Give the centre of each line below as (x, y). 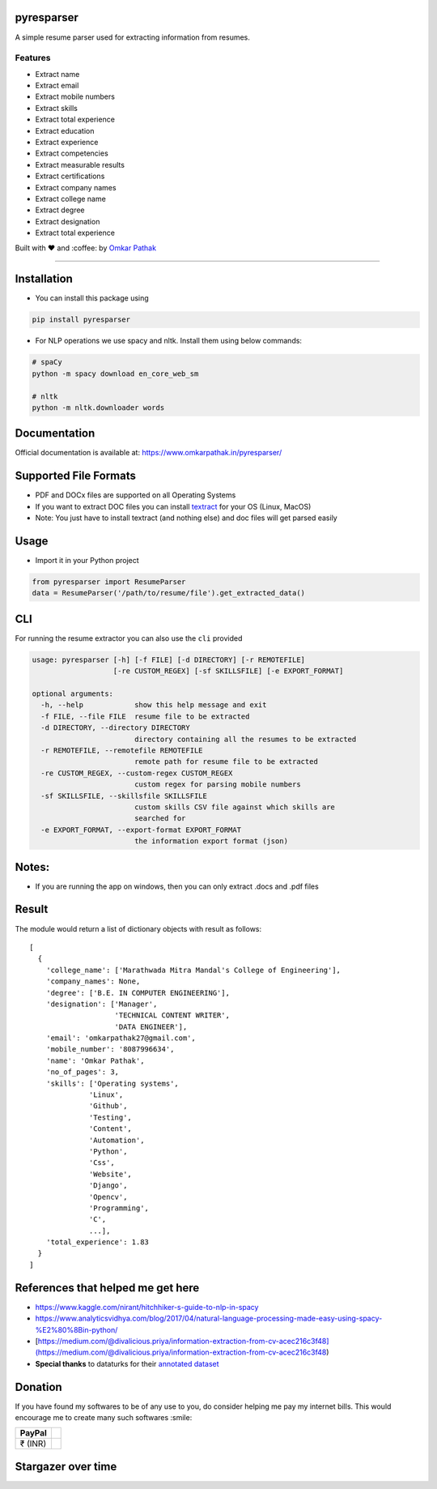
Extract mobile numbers (75, 96)
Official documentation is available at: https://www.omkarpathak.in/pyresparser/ (148, 453)
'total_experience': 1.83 (98, 1242)
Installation (44, 279)
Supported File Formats (76, 476)
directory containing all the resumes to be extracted (245, 739)
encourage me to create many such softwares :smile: (104, 1418)
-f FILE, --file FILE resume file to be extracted (145, 716)
